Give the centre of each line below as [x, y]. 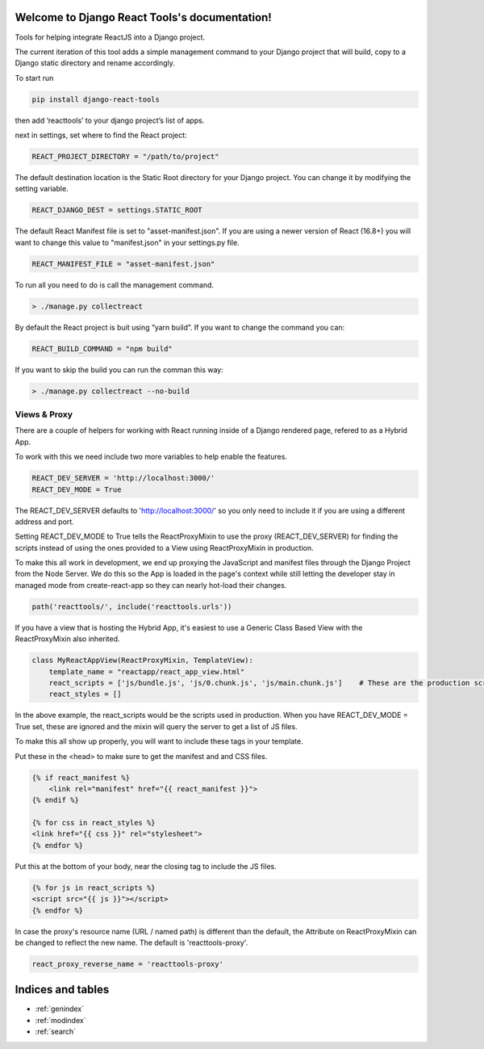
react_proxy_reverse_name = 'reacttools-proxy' [127, 964]
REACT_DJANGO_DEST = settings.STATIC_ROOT [117, 210]
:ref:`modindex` [60, 1020]
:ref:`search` [56, 1032]
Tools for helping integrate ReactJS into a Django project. [110, 37]
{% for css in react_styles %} [94, 823]
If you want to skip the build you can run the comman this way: [119, 369]
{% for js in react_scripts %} [94, 887]
